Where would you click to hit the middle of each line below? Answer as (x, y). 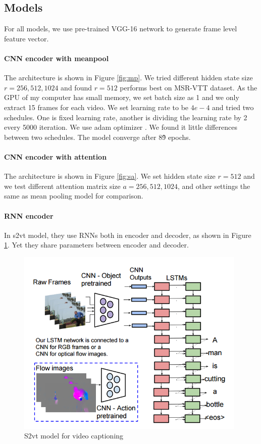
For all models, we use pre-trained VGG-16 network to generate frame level (121, 29)
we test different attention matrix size (62, 186)
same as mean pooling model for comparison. (74, 196)
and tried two (233, 107)
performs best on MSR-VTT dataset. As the (189, 87)
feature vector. (27, 38)
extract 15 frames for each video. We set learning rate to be (96, 107)
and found (76, 87)
